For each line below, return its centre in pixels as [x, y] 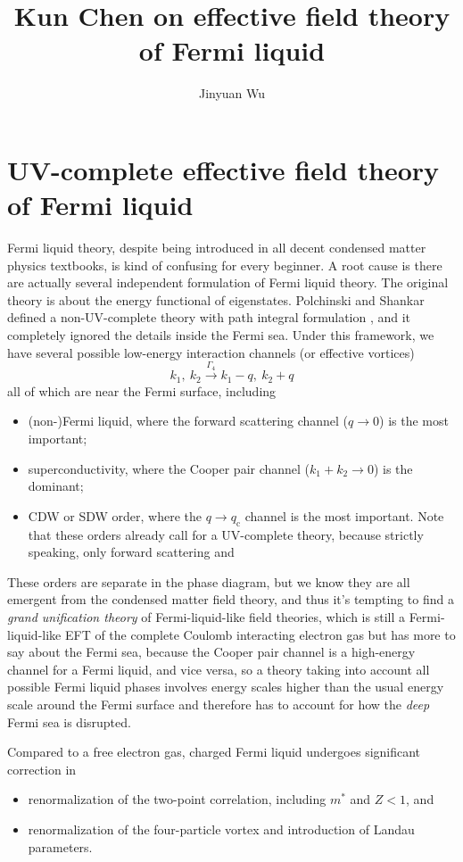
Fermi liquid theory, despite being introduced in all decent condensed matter [217, 248]
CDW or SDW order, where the [115, 515]
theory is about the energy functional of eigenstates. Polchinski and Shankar [216, 299]
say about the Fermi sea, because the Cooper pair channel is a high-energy [211, 652]
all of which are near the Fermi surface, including [142, 390]
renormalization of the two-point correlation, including [177, 799]
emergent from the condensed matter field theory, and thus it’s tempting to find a [231, 599]
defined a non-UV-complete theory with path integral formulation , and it [209, 317]
